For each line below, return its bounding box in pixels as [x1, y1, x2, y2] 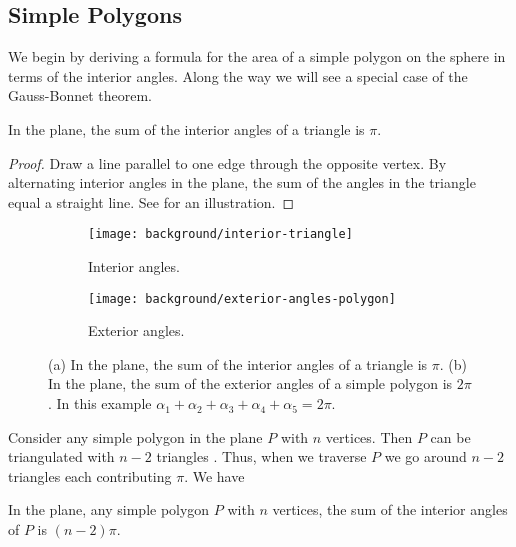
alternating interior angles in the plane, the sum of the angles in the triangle [8, 172, 476, 193]
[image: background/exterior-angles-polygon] [88, 291, 396, 306]
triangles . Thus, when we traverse [156, 446, 367, 467]
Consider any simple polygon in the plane [8, 426, 263, 447]
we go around [384, 446, 467, 467]
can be [430, 426, 471, 447]
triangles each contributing [8, 465, 172, 486]
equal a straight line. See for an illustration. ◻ [8, 191, 295, 212]
